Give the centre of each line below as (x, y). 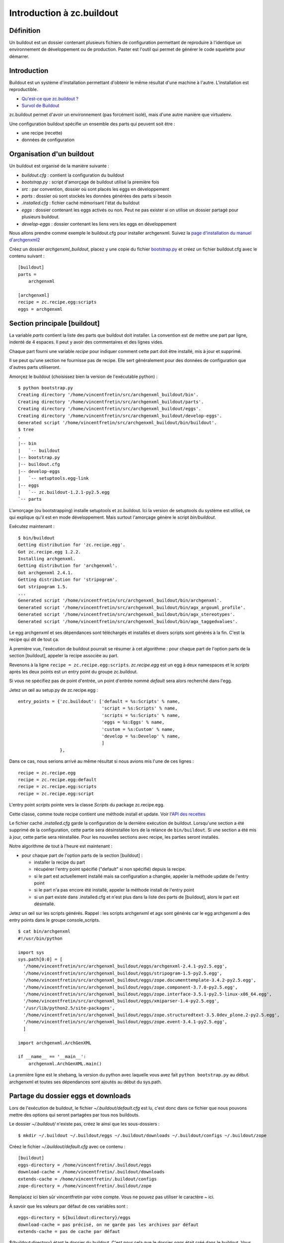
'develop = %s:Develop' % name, (141, 736)
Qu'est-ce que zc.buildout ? (50, 98)
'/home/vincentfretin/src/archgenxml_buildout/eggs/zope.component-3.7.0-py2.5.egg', (131, 987)
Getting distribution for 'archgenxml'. (68, 566)
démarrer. (19, 56)
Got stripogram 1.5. (43, 586)
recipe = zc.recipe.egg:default (57, 780)
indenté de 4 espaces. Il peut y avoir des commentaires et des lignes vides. (86, 342)
